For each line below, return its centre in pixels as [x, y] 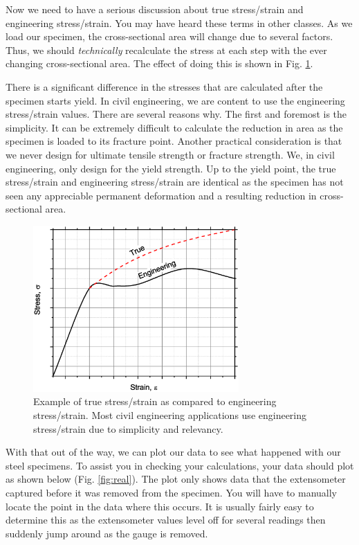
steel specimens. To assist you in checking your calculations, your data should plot [180, 465]
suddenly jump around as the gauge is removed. [107, 533]
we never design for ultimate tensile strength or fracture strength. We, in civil [170, 154]
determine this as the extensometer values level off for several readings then [166, 520]
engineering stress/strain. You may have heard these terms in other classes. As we [179, 23]
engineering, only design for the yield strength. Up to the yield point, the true [171, 168]
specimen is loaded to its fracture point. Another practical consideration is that [174, 141]
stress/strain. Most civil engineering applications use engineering [170, 415]
